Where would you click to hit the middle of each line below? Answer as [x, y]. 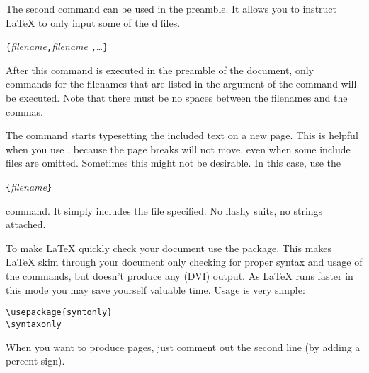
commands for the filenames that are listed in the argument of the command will [181, 84]
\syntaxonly [34, 324]
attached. [26, 224]
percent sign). [35, 361]
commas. [24, 111]
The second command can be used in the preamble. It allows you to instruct [171, 8]
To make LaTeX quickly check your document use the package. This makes [169, 248]
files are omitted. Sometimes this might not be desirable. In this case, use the [174, 163]
